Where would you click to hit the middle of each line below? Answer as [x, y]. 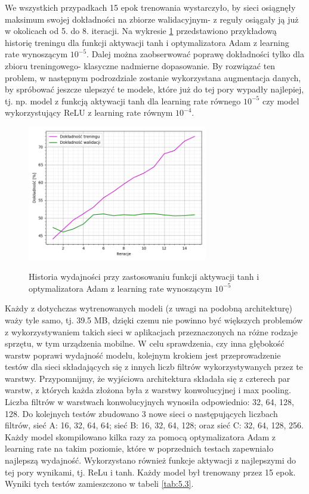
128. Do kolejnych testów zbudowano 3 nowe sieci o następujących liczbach [141, 413]
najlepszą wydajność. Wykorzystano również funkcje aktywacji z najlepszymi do [151, 460]
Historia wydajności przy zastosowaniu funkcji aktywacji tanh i [144, 277]
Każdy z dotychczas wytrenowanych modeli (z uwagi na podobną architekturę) [149, 308]
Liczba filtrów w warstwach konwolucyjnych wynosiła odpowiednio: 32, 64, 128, [150, 402]
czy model [281, 101]
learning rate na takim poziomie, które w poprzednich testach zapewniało [139, 448]
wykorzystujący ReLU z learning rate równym [89, 112]
